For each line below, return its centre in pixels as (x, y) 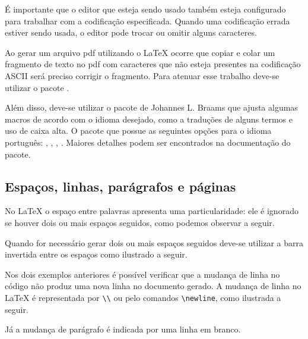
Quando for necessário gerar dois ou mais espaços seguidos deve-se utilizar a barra (154, 242)
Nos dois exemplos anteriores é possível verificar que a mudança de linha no (142, 274)
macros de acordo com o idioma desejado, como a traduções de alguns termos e (149, 119)
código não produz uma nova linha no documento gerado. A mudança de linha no (153, 286)
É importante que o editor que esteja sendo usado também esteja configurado (145, 9)
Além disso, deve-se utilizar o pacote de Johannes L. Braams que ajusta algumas (151, 107)
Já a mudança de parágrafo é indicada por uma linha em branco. (123, 329)
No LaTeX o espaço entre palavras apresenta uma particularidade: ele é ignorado (152, 211)
